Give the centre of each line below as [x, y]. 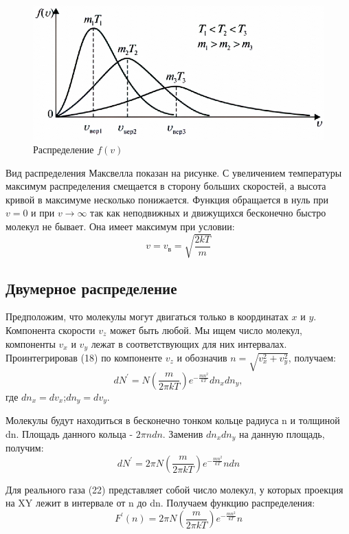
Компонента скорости [50, 330]
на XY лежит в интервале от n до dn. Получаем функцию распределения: [160, 503]
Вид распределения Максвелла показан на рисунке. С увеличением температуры [174, 172]
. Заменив [183, 433]
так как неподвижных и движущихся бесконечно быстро [208, 213]
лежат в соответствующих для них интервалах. [189, 343]
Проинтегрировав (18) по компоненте [84, 357]
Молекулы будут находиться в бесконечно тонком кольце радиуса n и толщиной [173, 420]
